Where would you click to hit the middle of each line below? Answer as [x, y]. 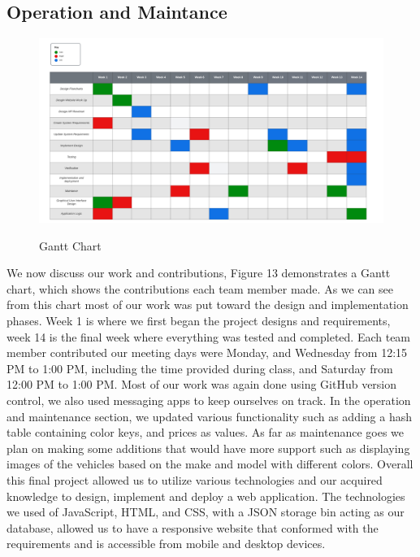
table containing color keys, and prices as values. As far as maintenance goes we [206, 432]
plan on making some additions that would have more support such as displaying [208, 448]
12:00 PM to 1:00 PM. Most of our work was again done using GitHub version [202, 384]
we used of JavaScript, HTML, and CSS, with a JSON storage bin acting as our [206, 512]
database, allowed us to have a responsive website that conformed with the [193, 527]
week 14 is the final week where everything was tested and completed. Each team [209, 336]
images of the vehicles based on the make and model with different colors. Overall [210, 464]
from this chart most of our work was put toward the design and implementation [208, 305]
